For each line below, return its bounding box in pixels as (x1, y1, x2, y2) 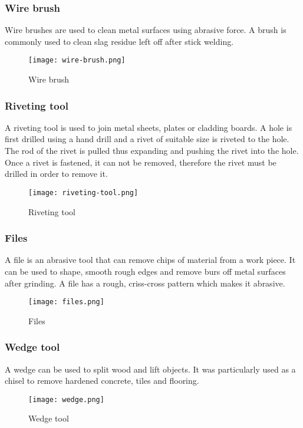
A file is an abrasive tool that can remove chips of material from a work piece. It (5, 253, 296, 266)
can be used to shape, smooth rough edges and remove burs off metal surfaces (5, 265, 286, 277)
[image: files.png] (28, 298, 104, 307)
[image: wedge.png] (28, 395, 104, 404)
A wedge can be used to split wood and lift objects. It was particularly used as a (5, 363, 296, 375)
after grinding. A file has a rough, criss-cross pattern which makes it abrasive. (5, 276, 285, 289)
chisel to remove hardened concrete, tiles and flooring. (5, 374, 199, 387)
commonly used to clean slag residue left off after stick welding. (5, 35, 234, 47)
